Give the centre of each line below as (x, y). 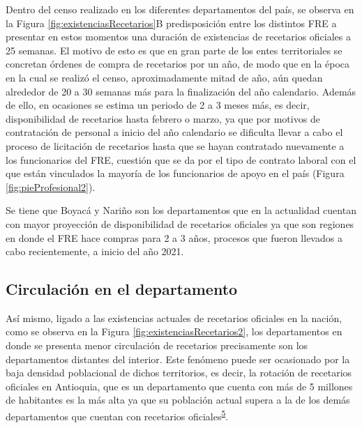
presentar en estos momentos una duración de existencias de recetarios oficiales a (179, 37)
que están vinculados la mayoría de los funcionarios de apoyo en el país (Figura (175, 173)
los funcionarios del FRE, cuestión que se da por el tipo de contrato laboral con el (181, 159)
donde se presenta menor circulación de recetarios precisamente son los (157, 345)
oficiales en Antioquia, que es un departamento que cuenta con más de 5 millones (179, 386)
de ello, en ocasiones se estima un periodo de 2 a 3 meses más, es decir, (158, 105)
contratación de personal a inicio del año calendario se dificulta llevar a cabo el (174, 132)
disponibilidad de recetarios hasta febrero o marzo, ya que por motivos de (163, 118)
